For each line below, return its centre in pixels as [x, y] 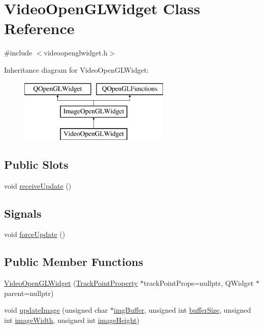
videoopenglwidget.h [76, 53]
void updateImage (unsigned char [56, 310]
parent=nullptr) [29, 293]
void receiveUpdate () [38, 185]
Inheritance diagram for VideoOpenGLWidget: [76, 69]
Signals [23, 213]
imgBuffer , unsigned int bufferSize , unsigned [182, 310]
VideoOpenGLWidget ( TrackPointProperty [71, 283]
